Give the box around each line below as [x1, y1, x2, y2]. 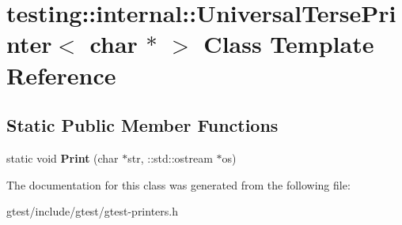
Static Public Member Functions [6, 113, 279, 137]
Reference [6, 58, 116, 91]
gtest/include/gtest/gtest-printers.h [6, 203, 178, 219]
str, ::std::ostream [127, 149, 213, 166]
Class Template [203, 28, 374, 60]
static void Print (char [6, 149, 119, 166]
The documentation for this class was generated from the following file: [6, 176, 351, 193]
